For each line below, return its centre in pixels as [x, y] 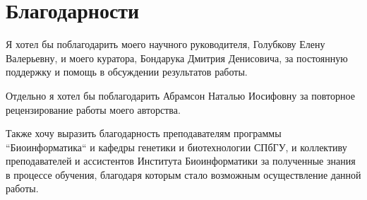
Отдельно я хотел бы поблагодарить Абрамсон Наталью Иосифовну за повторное [180, 95]
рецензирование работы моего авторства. [93, 109]
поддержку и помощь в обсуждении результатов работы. [127, 72]
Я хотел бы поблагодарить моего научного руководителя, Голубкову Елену [166, 44]
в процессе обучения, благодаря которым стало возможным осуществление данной [183, 174]
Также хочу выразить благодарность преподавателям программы [144, 133]
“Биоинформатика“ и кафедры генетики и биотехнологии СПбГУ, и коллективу [176, 147]
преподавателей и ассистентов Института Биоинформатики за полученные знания [181, 161]
